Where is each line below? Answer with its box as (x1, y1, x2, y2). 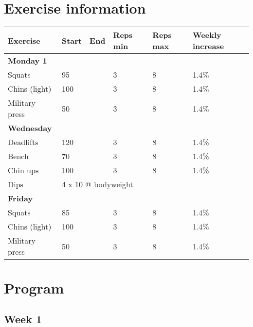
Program (4, 278, 64, 298)
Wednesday (8, 122, 52, 134)
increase (192, 40, 224, 52)
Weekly (192, 29, 221, 41)
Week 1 (4, 311, 42, 326)
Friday (8, 193, 33, 204)
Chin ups (8, 164, 39, 176)
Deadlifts (8, 136, 38, 148)
